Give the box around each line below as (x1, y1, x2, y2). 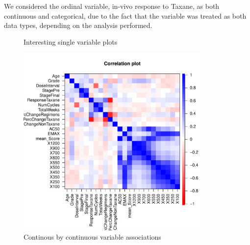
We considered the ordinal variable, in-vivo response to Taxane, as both (4, 1, 220, 11)
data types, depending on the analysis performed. (4, 20, 152, 30)
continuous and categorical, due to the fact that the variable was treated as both (4, 10, 247, 21)
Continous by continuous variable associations (24, 232, 161, 242)
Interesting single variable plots (24, 36, 118, 47)
